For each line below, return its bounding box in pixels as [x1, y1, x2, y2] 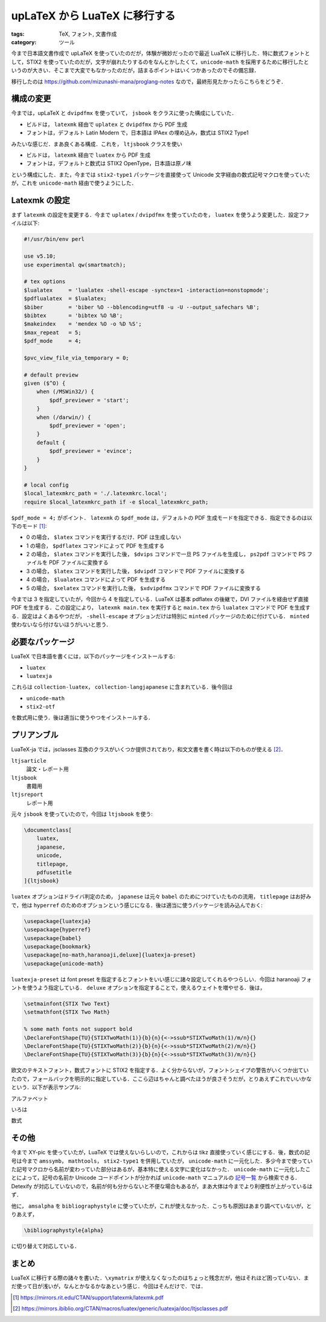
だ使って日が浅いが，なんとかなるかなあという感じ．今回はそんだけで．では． [11, 1283, 206, 1290]
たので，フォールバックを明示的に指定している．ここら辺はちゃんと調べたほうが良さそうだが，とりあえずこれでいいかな [11, 1075, 312, 1082]
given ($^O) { [24, 380, 66, 387]
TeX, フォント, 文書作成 [59, 30, 117, 38]
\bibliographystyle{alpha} [24, 1227, 104, 1234]
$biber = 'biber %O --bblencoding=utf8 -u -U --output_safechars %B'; [24, 303, 260, 311]
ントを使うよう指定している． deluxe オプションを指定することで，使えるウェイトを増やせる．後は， [11, 984, 266, 991]
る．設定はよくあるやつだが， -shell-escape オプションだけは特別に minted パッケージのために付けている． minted [11, 612, 310, 620]
